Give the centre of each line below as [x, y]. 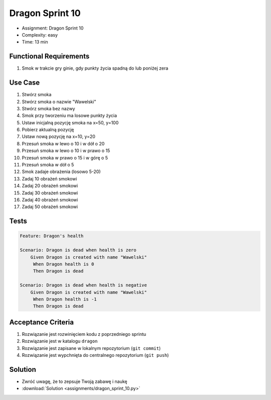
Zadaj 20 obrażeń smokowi [50, 186]
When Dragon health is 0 [63, 264]
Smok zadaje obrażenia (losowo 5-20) [61, 172]
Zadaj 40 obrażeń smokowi [50, 200]
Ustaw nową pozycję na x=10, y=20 [58, 137]
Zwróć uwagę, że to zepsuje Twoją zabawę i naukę [75, 381]
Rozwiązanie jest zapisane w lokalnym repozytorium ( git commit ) [91, 348]
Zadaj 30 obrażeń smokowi [50, 192]
